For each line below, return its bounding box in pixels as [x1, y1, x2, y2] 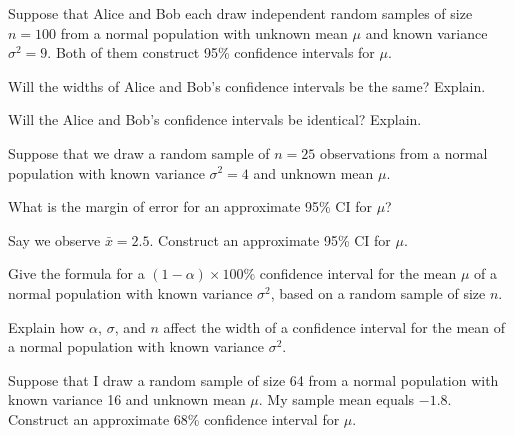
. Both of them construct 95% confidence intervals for [47, 42, 375, 63]
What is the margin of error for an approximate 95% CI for [8, 196, 372, 217]
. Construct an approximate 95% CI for [149, 229, 391, 250]
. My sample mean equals [258, 389, 415, 410]
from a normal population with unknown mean [60, 22, 348, 43]
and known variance [365, 22, 488, 43]
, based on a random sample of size [270, 282, 486, 303]
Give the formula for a [8, 263, 145, 284]
